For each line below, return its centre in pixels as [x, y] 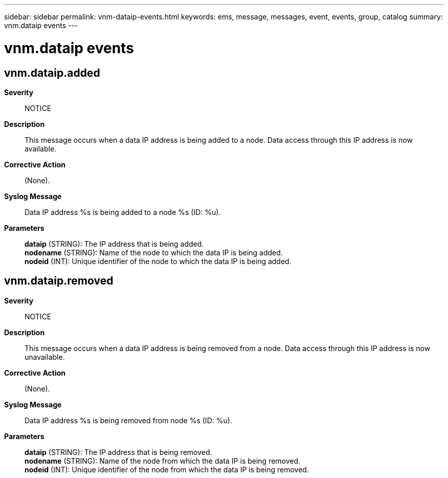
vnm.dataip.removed [59, 281]
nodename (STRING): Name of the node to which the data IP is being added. [154, 252]
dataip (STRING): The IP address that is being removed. [118, 452]
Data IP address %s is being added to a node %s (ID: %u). [123, 212]
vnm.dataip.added [52, 73]
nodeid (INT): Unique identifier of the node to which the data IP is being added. [158, 261]
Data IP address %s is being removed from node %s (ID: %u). [128, 420]
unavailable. [45, 357]
